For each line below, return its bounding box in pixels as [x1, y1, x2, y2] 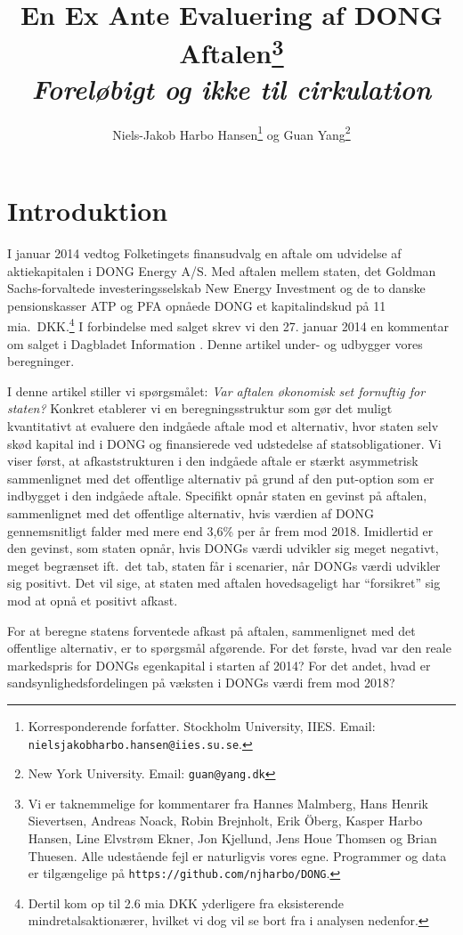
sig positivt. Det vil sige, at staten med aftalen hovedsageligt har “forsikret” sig [7, 573, 441, 592]
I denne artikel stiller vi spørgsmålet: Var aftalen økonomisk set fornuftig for [7, 381, 426, 400]
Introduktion [7, 192, 168, 229]
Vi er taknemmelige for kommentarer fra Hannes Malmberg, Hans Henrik [28, 793, 428, 812]
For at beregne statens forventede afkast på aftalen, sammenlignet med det [7, 621, 416, 639]
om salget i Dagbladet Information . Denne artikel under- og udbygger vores [7, 334, 423, 353]
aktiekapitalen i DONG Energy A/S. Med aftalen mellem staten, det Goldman [7, 261, 436, 280]
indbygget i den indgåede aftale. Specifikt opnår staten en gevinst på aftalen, [7, 486, 427, 505]
